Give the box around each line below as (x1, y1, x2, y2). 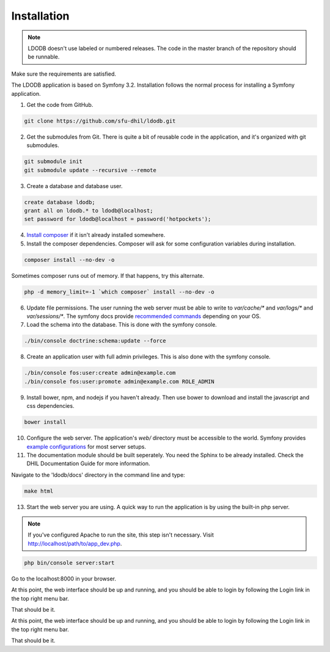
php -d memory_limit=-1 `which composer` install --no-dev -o (24, 288, 215, 295)
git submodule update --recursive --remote (24, 167, 157, 173)
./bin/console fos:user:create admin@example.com (24, 369, 176, 377)
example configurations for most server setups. (26, 443, 147, 450)
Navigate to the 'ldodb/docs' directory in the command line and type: (11, 471, 186, 479)
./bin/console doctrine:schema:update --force (24, 338, 166, 344)
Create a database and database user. (26, 182, 123, 189)
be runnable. (28, 53, 60, 60)
